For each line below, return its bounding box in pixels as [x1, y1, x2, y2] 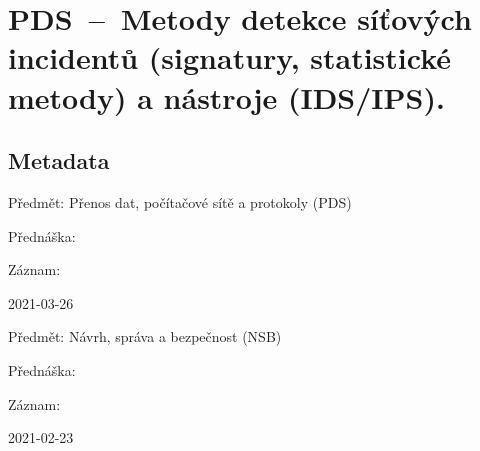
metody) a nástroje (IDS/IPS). [8, 76, 445, 117]
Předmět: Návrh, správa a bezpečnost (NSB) [8, 326, 282, 347]
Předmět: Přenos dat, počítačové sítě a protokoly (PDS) [8, 191, 352, 212]
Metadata [8, 145, 110, 176]
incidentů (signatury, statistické [8, 37, 452, 78]
